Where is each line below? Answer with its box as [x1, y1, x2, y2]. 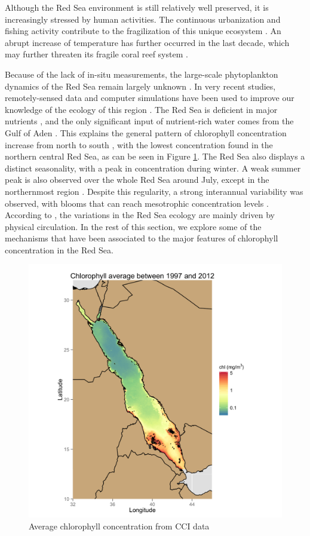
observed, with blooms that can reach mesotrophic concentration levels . [5, 197, 269, 209]
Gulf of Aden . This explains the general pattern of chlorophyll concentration [5, 126, 287, 139]
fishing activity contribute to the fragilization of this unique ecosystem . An [5, 24, 281, 37]
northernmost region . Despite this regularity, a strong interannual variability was [5, 185, 303, 197]
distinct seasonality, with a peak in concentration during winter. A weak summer [5, 161, 301, 174]
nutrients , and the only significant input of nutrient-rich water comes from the [5, 115, 294, 127]
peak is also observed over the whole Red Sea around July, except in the [5, 173, 269, 186]
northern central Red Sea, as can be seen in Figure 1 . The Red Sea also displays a [5, 150, 305, 163]
